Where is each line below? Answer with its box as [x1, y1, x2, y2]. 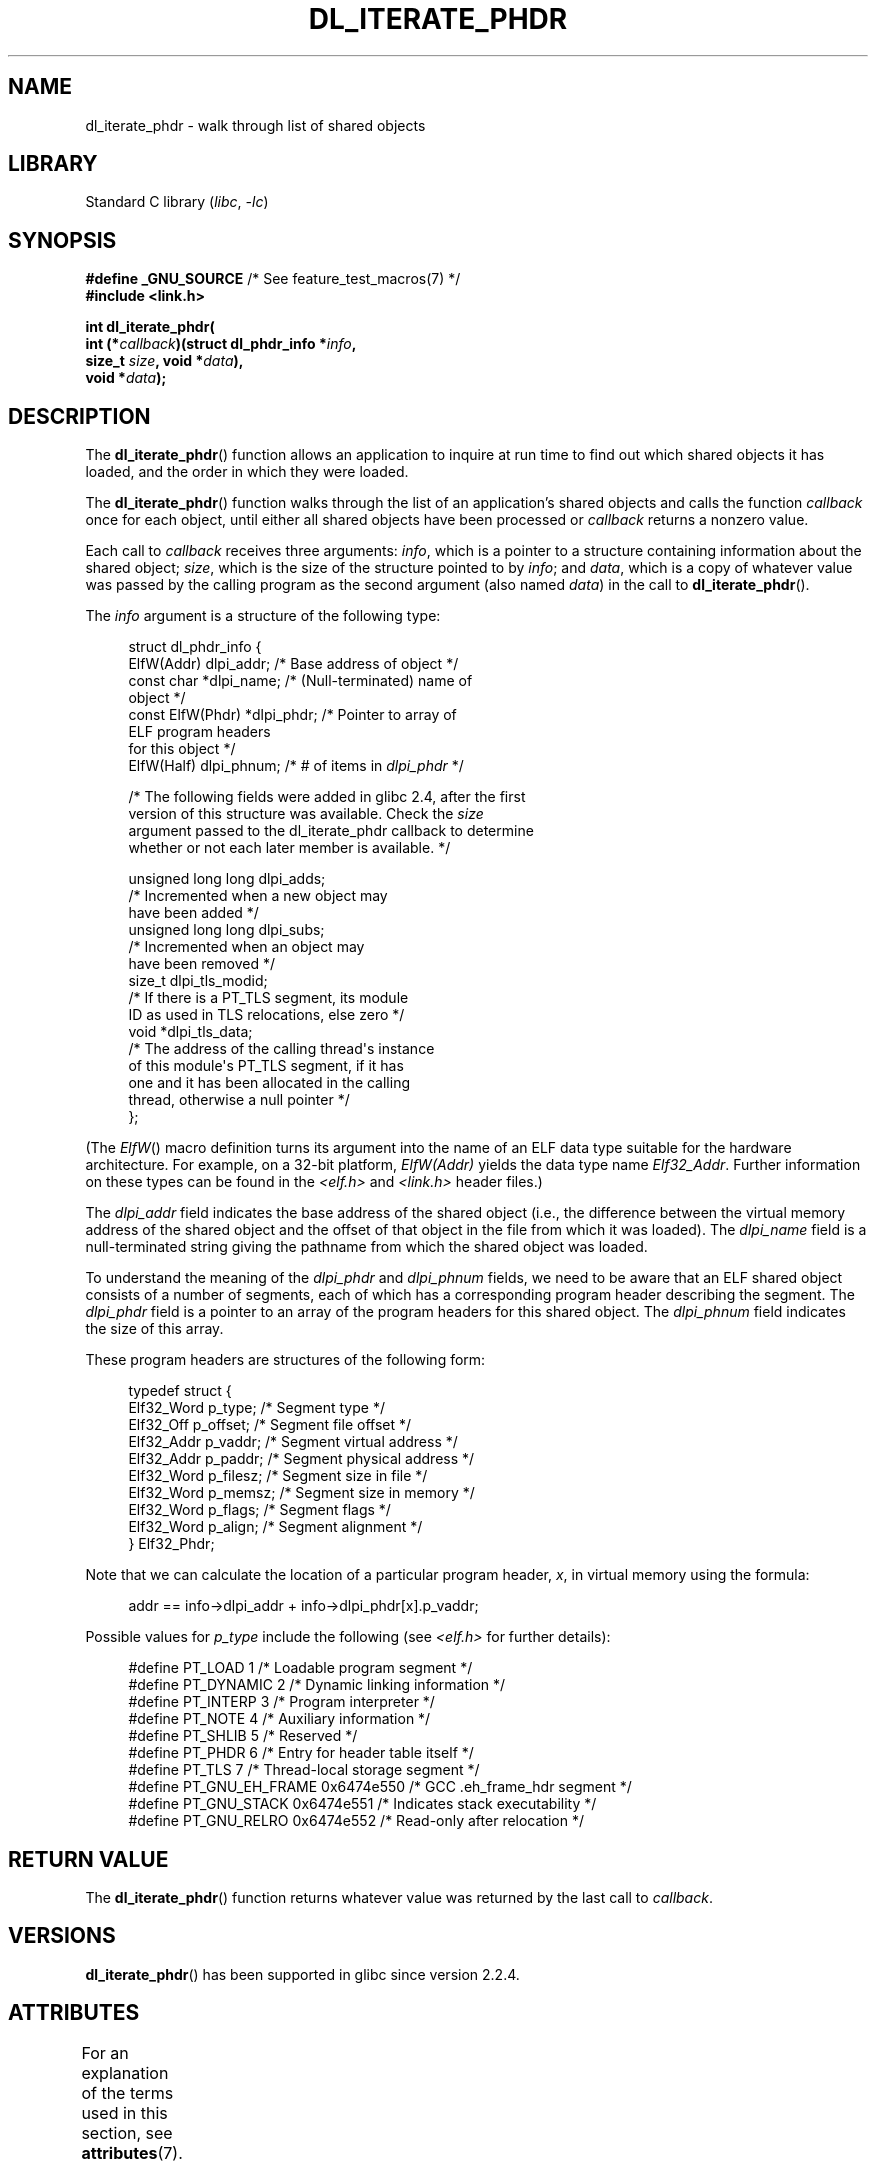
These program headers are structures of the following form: [85, 1351, 486, 1369]
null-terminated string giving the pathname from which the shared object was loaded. [85, 1238, 648, 1256]
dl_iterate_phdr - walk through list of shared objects [85, 116, 426, 134]
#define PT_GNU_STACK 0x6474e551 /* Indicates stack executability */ [128, 1795, 597, 1813]
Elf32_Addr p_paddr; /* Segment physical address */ [128, 1450, 475, 1468]
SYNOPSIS [8, 227, 117, 253]
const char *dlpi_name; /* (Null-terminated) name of [128, 672, 473, 690]
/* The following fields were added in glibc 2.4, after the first [128, 788, 526, 806]
